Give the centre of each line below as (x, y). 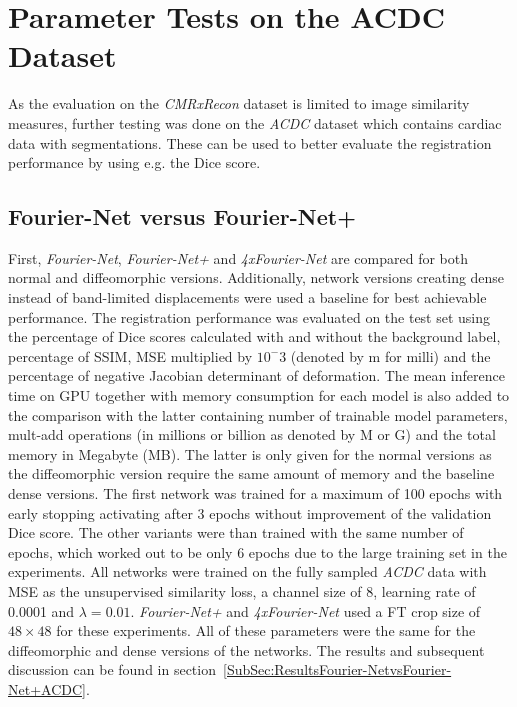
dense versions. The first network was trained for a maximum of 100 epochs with (255, 493)
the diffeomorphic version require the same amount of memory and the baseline (251, 473)
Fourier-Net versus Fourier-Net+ (182, 216)
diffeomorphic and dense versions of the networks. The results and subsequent (246, 649)
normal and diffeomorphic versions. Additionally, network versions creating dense (256, 277)
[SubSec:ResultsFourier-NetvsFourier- (337, 669)
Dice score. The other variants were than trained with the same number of (236, 532)
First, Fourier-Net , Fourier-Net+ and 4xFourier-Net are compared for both (238, 257)
